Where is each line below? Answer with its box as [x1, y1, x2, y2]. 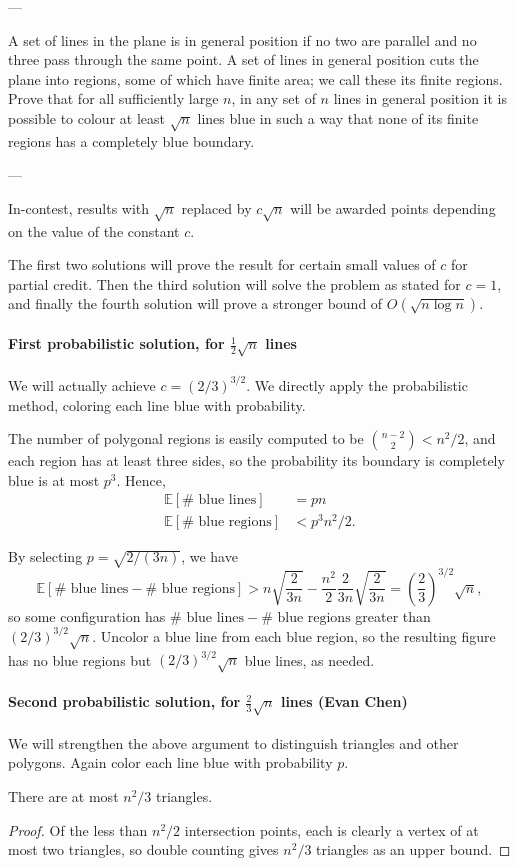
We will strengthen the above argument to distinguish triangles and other [8, 732, 459, 753]
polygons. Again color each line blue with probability [8, 752, 333, 773]
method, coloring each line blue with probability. [8, 394, 306, 415]
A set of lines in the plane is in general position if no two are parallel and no [8, 29, 477, 50]
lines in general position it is [333, 88, 507, 109]
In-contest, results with [8, 197, 150, 218]
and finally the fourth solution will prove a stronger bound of [8, 293, 383, 314]
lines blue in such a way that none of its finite [197, 107, 479, 128]
